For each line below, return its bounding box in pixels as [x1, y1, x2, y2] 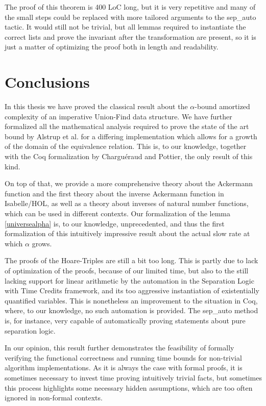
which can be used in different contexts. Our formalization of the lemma [5, 208, 231, 219]
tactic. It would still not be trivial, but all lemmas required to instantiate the [5, 21, 246, 32]
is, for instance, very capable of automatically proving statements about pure [5, 315, 246, 325]
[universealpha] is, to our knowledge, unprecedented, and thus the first [5, 218, 225, 229]
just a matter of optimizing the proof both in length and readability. [5, 41, 219, 52]
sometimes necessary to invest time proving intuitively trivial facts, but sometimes [5, 372, 262, 383]
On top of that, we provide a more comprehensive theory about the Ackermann [5, 178, 253, 189]
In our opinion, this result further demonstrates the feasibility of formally [5, 342, 234, 353]
